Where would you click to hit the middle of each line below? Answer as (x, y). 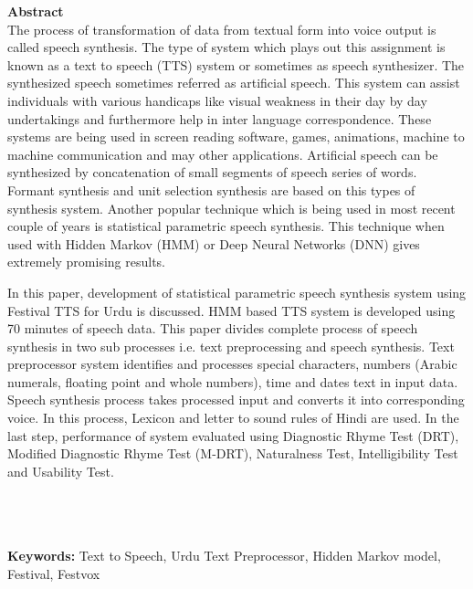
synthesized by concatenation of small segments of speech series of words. (212, 172)
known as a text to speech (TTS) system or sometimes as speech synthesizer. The (236, 64)
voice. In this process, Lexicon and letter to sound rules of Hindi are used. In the (233, 418)
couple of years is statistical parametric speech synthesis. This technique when (226, 226)
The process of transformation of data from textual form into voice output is (222, 29)
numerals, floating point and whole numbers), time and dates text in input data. (233, 381)
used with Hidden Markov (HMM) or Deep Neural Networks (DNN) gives (214, 243)
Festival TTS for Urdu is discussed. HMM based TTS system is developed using (231, 310)
